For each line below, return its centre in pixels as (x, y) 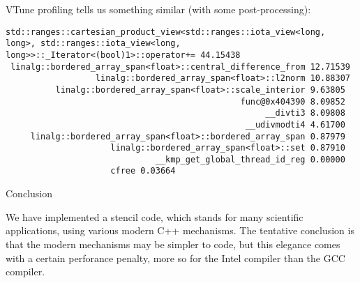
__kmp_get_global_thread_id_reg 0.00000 (250, 159)
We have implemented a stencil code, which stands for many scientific (155, 216)
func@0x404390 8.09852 (293, 101)
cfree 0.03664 (143, 171)
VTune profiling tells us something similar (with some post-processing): (158, 9)
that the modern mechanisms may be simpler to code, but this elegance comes (173, 244)
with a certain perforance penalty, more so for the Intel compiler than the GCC (175, 258)
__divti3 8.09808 (305, 113)
